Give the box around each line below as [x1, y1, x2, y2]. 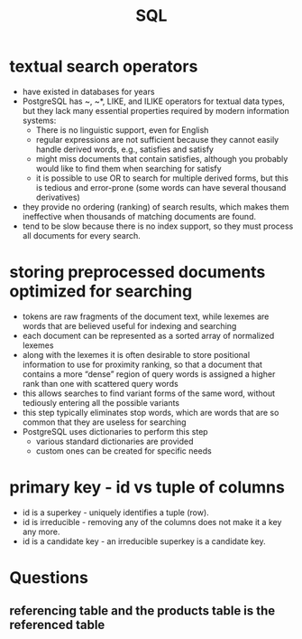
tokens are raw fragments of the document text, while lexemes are [22, 311, 270, 322]
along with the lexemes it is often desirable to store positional [22, 349, 251, 360]
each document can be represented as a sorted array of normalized [22, 330, 275, 341]
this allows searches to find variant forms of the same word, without [22, 388, 276, 399]
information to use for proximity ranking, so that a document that [22, 359, 263, 370]
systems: [22, 115, 57, 126]
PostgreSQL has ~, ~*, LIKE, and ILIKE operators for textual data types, [22, 96, 286, 107]
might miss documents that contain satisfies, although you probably [35, 153, 288, 164]
